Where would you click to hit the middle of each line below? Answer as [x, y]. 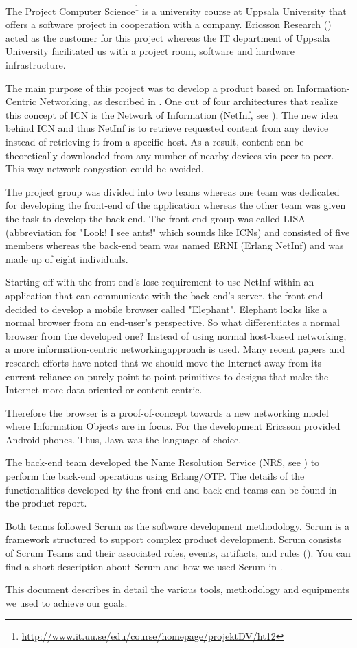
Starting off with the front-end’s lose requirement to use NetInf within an [160, 282]
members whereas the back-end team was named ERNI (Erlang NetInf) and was [175, 245]
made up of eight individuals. [67, 258]
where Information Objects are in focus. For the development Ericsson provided [173, 426]
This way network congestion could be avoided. [105, 169]
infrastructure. [36, 65]
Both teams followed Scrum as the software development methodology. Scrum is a [178, 525]
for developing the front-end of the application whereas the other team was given [176, 205]
